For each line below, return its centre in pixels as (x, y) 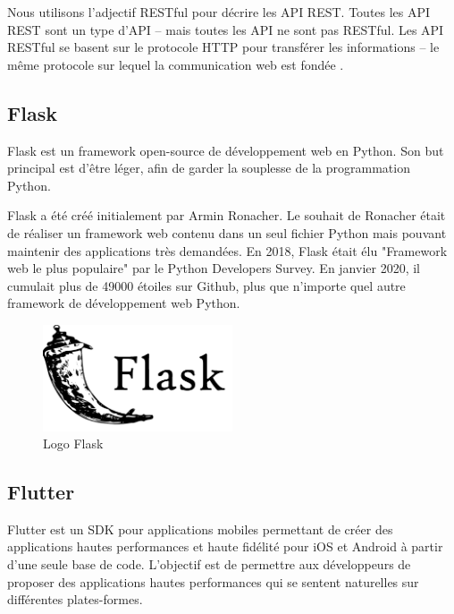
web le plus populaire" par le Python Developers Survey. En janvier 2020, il (214, 268)
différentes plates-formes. (75, 599)
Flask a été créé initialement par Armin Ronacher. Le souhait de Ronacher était (227, 215)
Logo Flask (73, 443)
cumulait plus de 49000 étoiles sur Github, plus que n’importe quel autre (206, 285)
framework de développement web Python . (124, 303)
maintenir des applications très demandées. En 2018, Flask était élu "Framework (227, 250)
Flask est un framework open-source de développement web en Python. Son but (226, 150)
